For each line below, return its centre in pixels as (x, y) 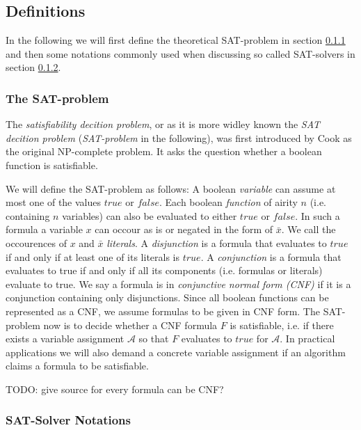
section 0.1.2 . (33, 67)
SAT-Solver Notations (68, 420)
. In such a (318, 215)
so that (154, 339)
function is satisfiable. (52, 165)
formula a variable (44, 229)
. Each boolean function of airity (228, 202)
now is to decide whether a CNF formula (130, 325)
